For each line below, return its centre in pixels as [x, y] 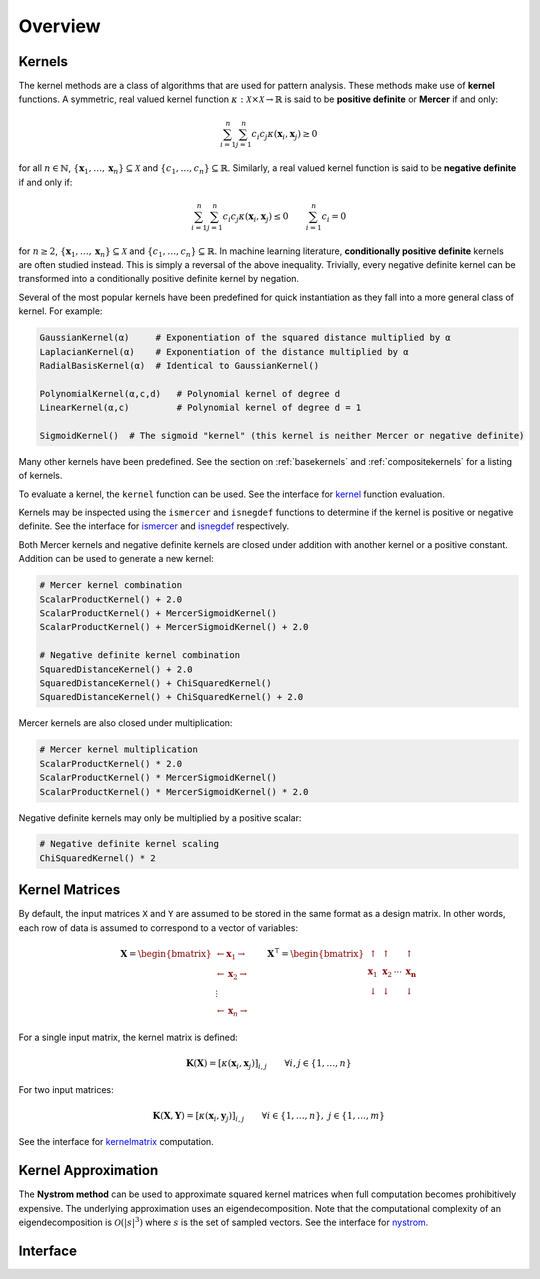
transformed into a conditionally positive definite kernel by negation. [159, 279]
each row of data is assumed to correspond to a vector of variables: [158, 927]
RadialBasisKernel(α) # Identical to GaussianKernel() [179, 365]
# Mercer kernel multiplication [119, 749]
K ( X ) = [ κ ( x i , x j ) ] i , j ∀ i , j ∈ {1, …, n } [268, 1064]
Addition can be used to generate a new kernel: [116, 559]
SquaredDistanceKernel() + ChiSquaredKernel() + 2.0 [171, 697]
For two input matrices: [66, 1089]
